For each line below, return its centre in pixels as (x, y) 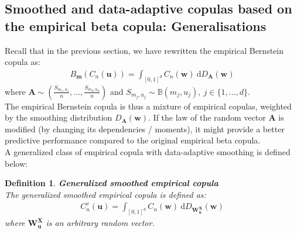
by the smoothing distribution (59, 117)
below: (16, 163)
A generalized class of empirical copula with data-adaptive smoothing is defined (148, 152)
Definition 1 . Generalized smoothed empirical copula (112, 183)
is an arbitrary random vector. (100, 223)
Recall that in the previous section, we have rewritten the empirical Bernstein (144, 50)
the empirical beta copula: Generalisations (136, 25)
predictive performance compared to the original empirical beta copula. (133, 140)
